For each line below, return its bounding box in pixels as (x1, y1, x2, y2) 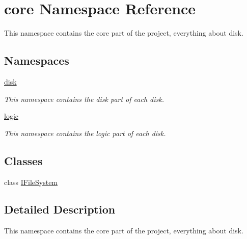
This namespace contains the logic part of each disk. (4, 127, 166, 138)
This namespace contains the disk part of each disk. (4, 93, 164, 104)
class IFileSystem (4, 176, 58, 187)
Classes (4, 152, 43, 168)
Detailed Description (4, 201, 116, 217)
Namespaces (4, 52, 69, 68)
